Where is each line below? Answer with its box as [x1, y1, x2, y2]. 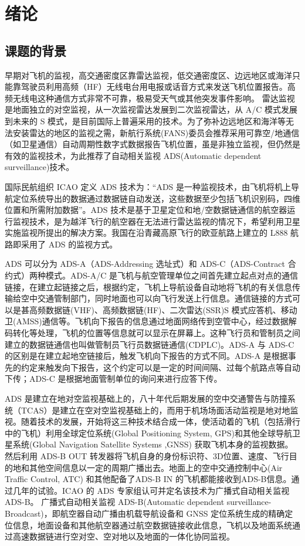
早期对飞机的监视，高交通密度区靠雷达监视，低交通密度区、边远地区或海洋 [5, 69, 292, 81]
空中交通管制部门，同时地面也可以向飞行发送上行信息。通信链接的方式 [21, 292, 292, 304]
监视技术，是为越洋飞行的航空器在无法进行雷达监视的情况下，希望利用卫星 [12, 215, 300, 227]
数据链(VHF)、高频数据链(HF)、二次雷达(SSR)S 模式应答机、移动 [45, 303, 297, 316]
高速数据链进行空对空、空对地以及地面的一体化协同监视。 [12, 530, 235, 542]
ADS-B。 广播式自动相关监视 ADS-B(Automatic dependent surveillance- [5, 496, 272, 508]
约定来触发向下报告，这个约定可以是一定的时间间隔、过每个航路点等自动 [21, 361, 300, 373]
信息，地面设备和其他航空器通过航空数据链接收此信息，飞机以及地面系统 [12, 518, 292, 531]
